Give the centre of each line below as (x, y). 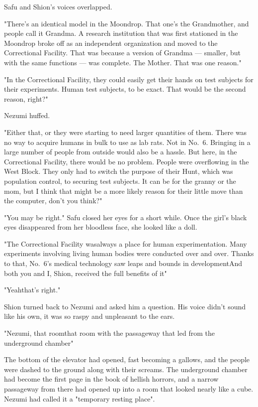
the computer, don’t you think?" (53, 201)
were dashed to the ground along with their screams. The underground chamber (126, 369)
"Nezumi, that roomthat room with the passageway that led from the (109, 333)
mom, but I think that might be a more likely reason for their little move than (124, 191)
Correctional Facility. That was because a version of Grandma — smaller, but (123, 53)
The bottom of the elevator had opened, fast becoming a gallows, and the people (127, 359)
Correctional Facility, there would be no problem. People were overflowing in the (127, 161)
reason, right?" (26, 98)
